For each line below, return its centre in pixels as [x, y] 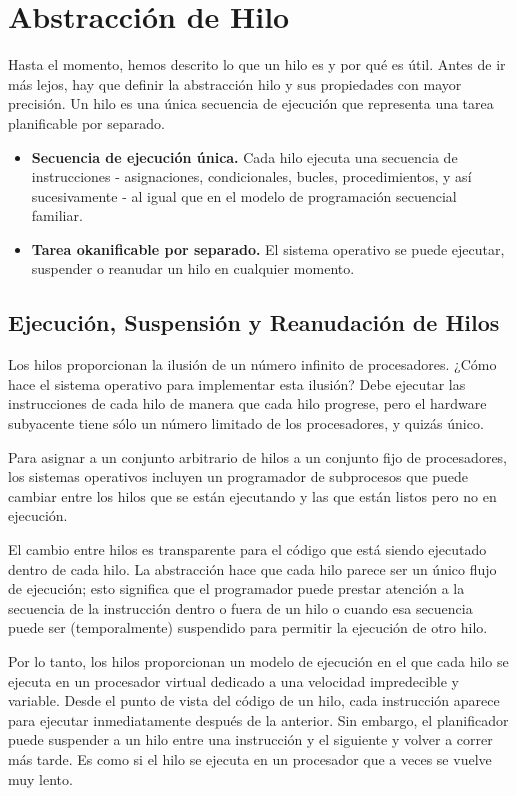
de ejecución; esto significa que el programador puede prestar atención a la [236, 588]
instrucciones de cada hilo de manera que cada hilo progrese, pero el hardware [247, 403]
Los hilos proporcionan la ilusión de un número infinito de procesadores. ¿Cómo [252, 364]
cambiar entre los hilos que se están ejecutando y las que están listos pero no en [252, 495]
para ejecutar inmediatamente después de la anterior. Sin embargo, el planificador [258, 719]
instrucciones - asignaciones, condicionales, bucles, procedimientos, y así [251, 176]
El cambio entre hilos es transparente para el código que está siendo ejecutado [247, 549]
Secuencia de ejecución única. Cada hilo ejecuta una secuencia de [244, 156]
